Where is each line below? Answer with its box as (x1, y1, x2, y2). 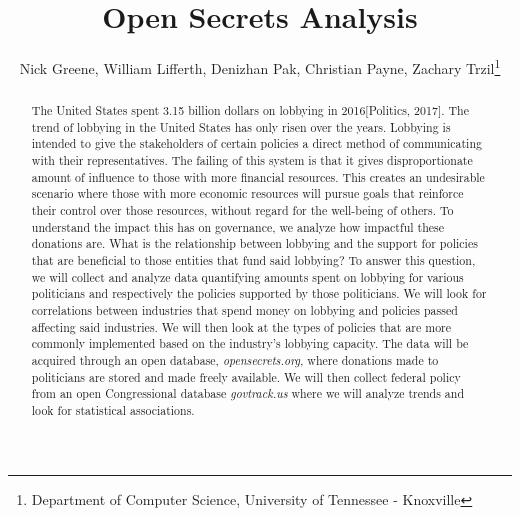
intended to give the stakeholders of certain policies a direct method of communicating (31, 135, 482, 152)
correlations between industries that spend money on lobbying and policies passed (31, 302, 458, 319)
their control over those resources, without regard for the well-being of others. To (31, 202, 454, 219)
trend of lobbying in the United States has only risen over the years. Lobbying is (31, 118, 451, 135)
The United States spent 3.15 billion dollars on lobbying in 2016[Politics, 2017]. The (31, 102, 469, 119)
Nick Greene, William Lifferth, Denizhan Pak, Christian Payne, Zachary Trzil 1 (19, 55, 501, 78)
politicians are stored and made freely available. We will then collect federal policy (31, 368, 461, 385)
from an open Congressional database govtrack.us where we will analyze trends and (31, 385, 465, 402)
